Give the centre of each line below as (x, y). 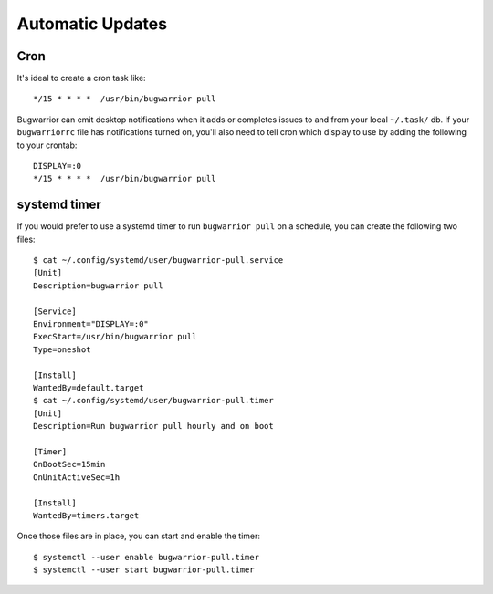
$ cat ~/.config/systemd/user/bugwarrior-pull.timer (153, 401)
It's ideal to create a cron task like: (81, 78)
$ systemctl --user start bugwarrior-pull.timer (144, 570)
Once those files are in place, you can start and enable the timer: (138, 536)
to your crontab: (47, 145)
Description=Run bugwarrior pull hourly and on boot (153, 426)
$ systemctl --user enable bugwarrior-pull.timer (147, 557)
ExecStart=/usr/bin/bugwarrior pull (115, 337)
